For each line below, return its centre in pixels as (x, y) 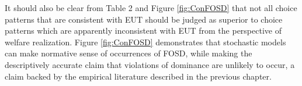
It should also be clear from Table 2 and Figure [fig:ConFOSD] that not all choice (151, 8)
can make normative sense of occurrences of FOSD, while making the (129, 53)
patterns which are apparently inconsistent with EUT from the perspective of (143, 31)
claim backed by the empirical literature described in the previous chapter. (138, 76)
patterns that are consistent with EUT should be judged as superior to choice (144, 19)
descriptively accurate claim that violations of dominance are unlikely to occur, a (150, 64)
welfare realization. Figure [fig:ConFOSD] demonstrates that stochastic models (145, 42)
